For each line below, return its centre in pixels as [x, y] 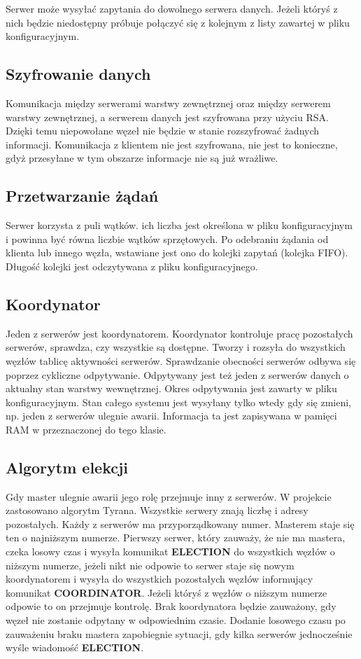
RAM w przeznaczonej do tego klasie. [86, 429]
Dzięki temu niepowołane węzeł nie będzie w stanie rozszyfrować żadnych [163, 131]
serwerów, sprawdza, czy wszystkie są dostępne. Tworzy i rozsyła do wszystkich [176, 347]
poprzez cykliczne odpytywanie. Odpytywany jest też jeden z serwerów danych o [177, 374]
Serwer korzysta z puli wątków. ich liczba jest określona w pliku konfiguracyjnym [179, 225]
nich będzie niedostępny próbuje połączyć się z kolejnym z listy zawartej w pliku [178, 22]
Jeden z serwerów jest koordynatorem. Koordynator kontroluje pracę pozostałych [179, 333]
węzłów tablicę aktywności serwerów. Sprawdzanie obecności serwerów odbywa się [181, 360]
